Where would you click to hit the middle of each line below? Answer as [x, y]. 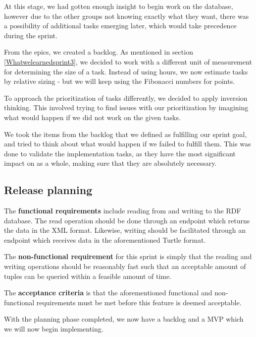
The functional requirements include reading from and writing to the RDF [123, 211]
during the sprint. [31, 35]
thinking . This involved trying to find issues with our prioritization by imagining [126, 107]
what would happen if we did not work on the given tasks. [92, 117]
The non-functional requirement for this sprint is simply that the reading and [128, 256]
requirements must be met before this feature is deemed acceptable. [139, 302]
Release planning [48, 190]
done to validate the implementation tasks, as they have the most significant [120, 153]
